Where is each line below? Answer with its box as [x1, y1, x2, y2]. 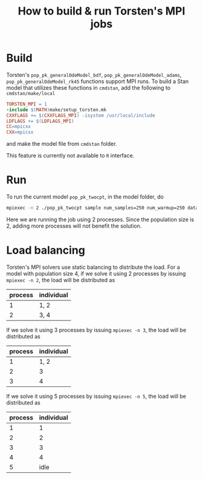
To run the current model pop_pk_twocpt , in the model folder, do [6, 193, 164, 200]
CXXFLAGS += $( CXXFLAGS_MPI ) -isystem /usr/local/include [6, 112, 155, 119]
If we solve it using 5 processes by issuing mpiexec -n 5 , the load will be [6, 392, 186, 400]
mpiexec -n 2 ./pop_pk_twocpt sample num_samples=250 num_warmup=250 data [6, 205, 199, 211]
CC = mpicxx [6, 124, 31, 130]
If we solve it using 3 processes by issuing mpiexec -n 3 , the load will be [6, 326, 187, 334]
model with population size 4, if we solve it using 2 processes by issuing [6, 269, 186, 277]
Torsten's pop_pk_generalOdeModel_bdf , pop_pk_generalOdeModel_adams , [6, 71, 182, 78]
